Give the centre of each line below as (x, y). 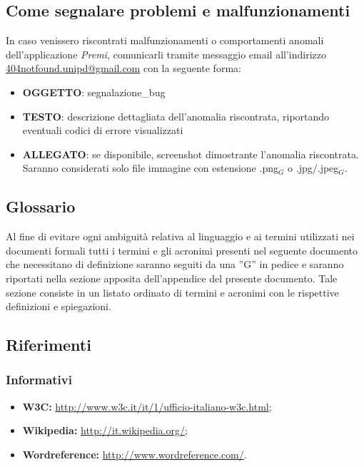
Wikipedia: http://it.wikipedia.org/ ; (105, 430)
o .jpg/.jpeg (313, 168)
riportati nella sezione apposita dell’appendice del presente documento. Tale (172, 278)
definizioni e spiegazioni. (59, 306)
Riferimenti (49, 345)
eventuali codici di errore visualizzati (103, 130)
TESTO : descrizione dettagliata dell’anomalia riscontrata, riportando (176, 116)
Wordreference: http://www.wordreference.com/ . (135, 454)
